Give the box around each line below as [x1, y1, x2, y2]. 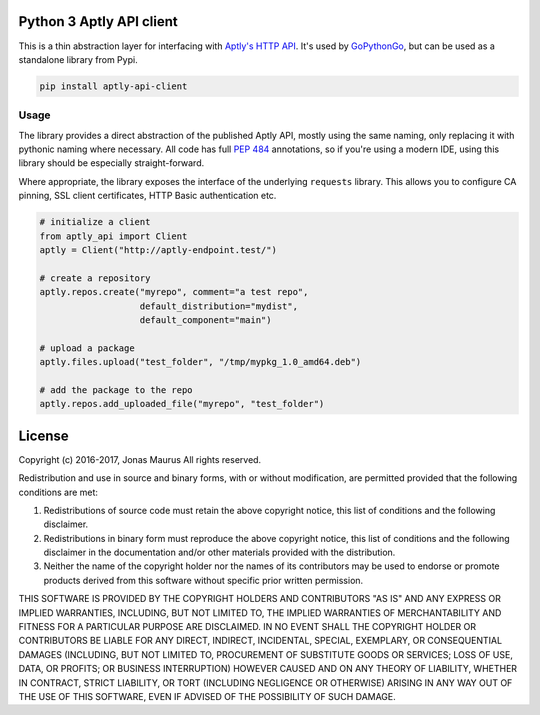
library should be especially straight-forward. [18, 157, 205, 169]
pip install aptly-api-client [39, 80, 188, 92]
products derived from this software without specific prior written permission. [43, 574, 364, 586]
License [18, 427, 69, 444]
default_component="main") [139, 314, 272, 325]
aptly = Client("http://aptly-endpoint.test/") [39, 244, 277, 255]
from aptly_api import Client [39, 230, 188, 242]
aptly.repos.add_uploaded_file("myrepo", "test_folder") [39, 398, 325, 410]
